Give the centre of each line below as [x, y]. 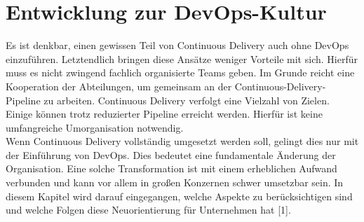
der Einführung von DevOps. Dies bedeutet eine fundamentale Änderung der [171, 154]
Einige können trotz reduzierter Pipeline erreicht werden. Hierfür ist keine [164, 114]
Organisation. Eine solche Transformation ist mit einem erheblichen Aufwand [171, 168]
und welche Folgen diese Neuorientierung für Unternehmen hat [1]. [148, 210]
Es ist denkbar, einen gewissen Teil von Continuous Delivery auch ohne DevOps [177, 45]
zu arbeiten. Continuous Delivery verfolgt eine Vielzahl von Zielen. [187, 100]
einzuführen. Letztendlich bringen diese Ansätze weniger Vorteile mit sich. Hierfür [182, 58]
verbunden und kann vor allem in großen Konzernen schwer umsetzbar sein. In [175, 182]
